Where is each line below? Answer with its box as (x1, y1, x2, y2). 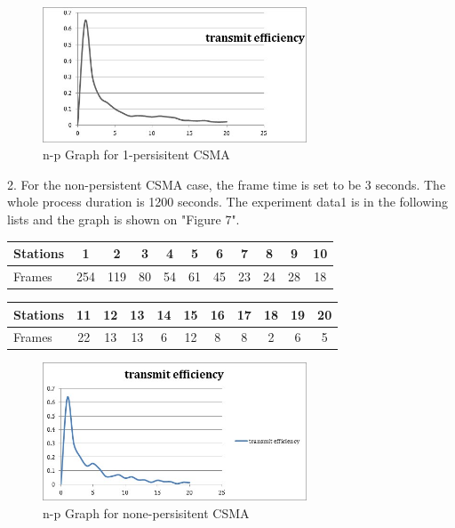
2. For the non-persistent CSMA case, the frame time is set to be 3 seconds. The (7, 175, 446, 193)
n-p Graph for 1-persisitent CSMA (43, 145, 230, 164)
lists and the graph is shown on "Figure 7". (7, 209, 240, 228)
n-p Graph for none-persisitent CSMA (43, 503, 250, 522)
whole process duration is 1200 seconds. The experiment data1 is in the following (7, 192, 449, 211)
